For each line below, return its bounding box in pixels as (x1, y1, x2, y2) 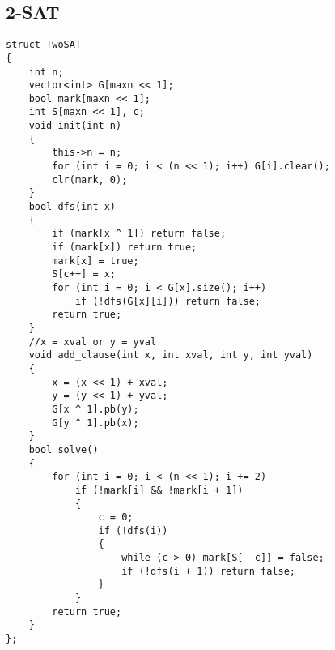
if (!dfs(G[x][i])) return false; (74, 295, 261, 307)
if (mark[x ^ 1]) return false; (52, 228, 227, 240)
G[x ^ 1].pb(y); (52, 403, 139, 415)
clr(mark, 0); (52, 173, 128, 186)
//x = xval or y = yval (28, 336, 157, 348)
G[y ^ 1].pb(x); (52, 417, 139, 429)
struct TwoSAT (6, 39, 82, 51)
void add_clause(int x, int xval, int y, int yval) (28, 349, 313, 361)
